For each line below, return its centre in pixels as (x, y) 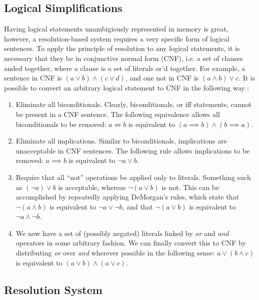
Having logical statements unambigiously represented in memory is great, (116, 29)
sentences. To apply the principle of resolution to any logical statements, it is (122, 48)
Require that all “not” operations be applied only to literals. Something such (133, 177)
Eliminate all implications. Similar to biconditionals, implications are (121, 141)
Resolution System (53, 289)
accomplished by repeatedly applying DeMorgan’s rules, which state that (127, 197)
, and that (138, 206)
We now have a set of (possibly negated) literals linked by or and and (122, 233)
